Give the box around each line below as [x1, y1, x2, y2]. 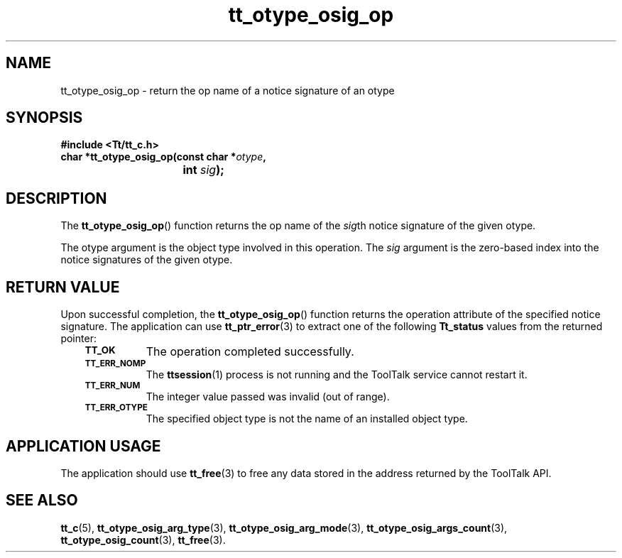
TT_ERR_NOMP [84, 359, 146, 369]
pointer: [60, 332, 97, 345]
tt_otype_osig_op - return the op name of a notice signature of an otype [60, 84, 395, 97]
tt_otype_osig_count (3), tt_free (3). [60, 533, 226, 546]
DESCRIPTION [6, 189, 107, 207]
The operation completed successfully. [146, 344, 354, 359]
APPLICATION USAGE [6, 437, 161, 455]
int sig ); [182, 163, 224, 177]
